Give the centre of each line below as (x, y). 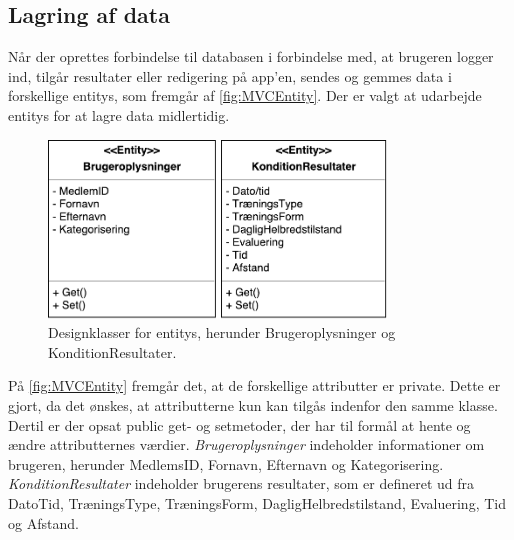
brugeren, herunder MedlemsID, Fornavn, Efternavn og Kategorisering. (226, 463)
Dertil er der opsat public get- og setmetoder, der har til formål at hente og (239, 424)
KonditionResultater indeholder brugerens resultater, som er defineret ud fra (241, 483)
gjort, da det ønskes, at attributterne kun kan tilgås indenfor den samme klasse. (253, 404)
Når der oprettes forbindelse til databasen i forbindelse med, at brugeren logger (251, 56)
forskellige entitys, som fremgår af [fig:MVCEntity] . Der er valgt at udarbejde (245, 95)
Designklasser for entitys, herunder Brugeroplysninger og (222, 332)
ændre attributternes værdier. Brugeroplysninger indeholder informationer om (246, 444)
